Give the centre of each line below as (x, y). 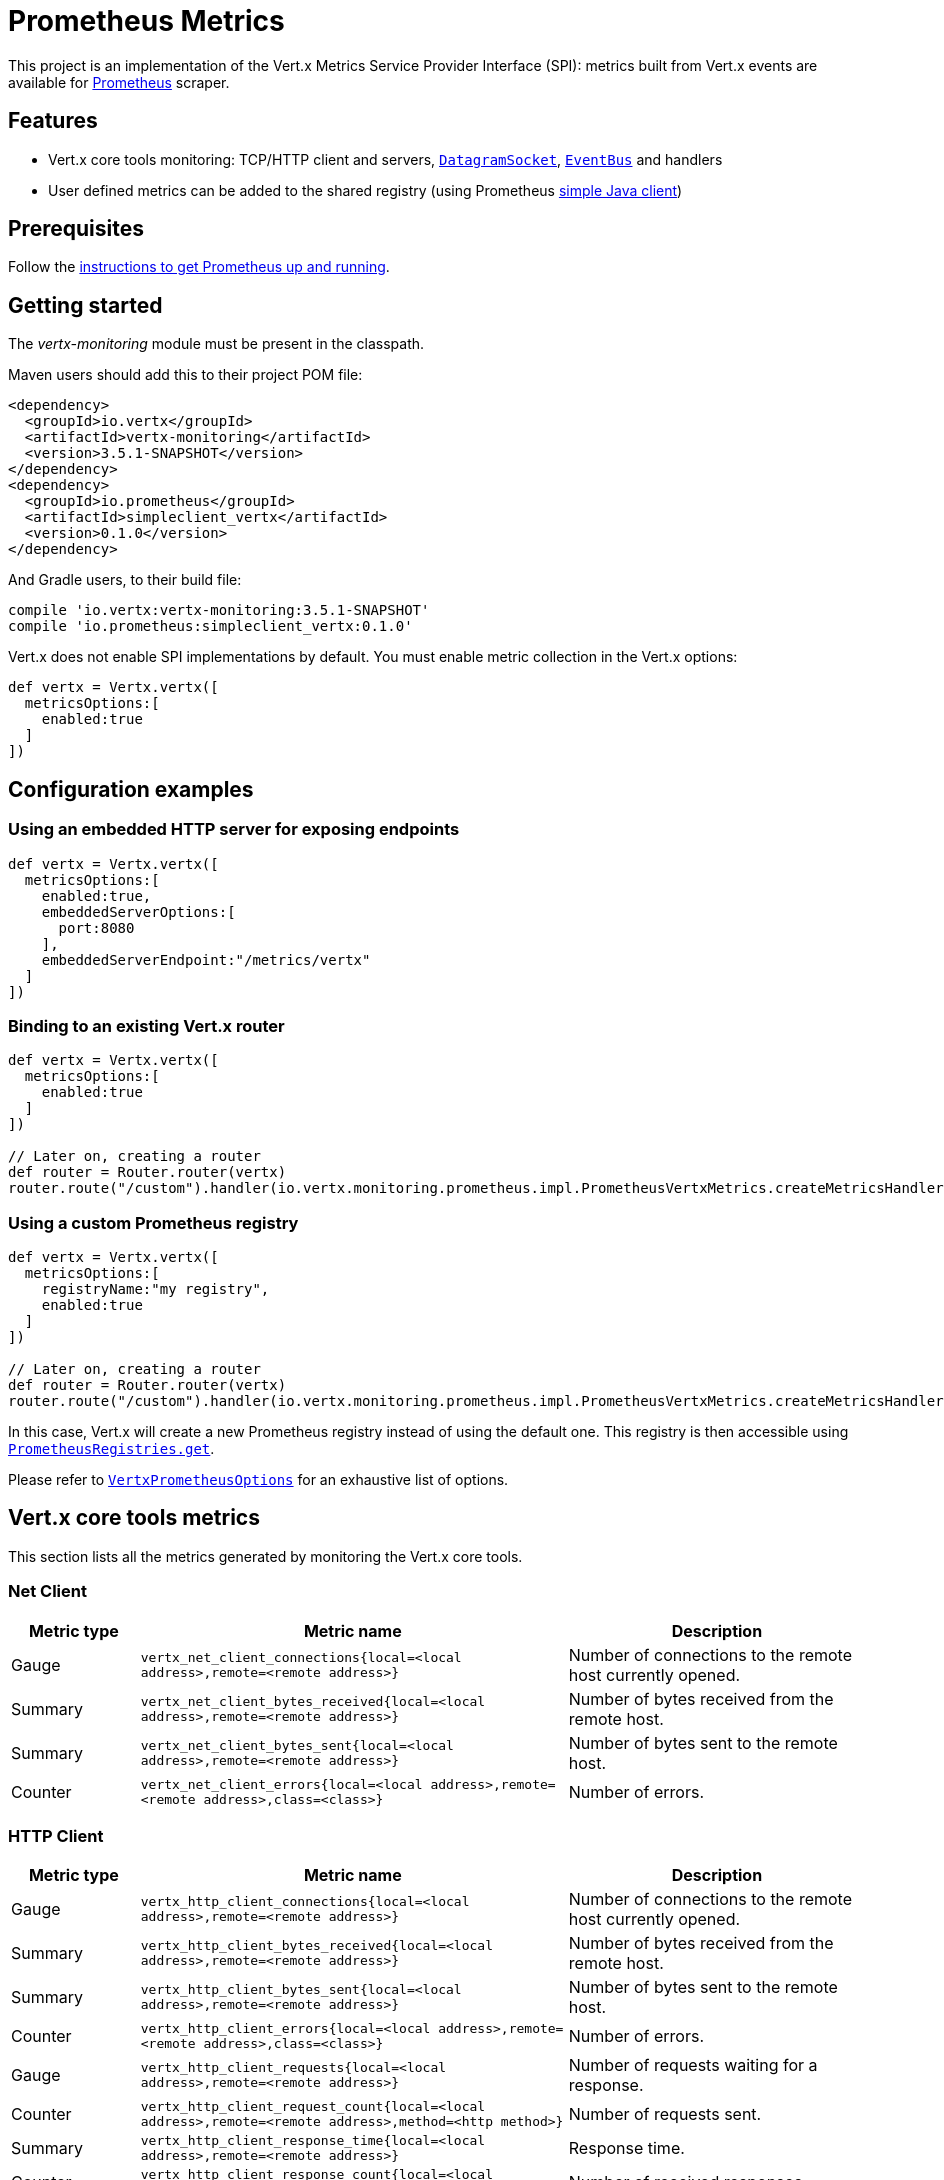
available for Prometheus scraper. (119, 82)
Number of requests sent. (665, 2114)
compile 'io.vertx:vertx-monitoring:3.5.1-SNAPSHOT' (219, 610)
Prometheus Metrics (146, 21)
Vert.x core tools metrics (134, 1518)
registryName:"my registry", (155, 1289)
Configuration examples (131, 789)
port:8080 (96, 927)
